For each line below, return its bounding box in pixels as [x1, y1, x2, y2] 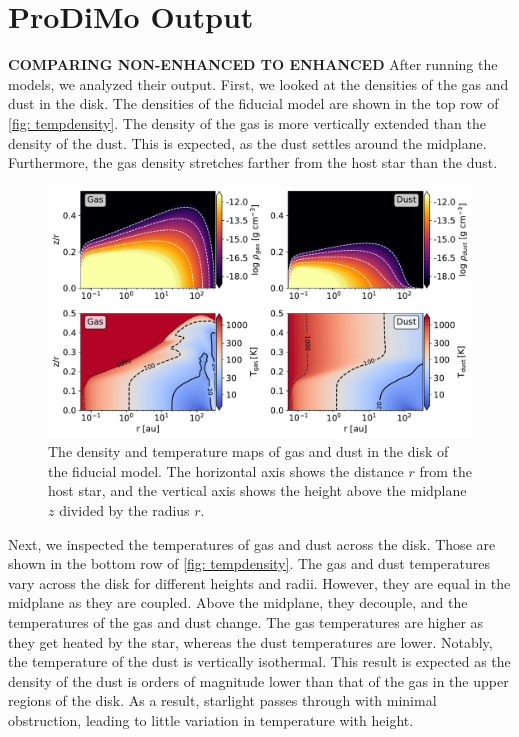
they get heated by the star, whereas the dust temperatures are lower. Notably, [8, 631, 493, 652]
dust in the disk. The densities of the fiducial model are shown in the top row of [8, 93, 499, 114]
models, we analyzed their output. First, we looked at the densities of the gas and [8, 73, 509, 94]
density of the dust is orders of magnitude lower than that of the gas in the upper [8, 670, 509, 691]
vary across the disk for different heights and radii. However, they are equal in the [8, 572, 511, 593]
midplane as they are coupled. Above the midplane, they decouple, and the [8, 592, 468, 613]
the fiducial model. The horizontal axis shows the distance [48, 460, 404, 481]
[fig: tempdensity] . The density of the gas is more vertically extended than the [8, 112, 486, 133]
